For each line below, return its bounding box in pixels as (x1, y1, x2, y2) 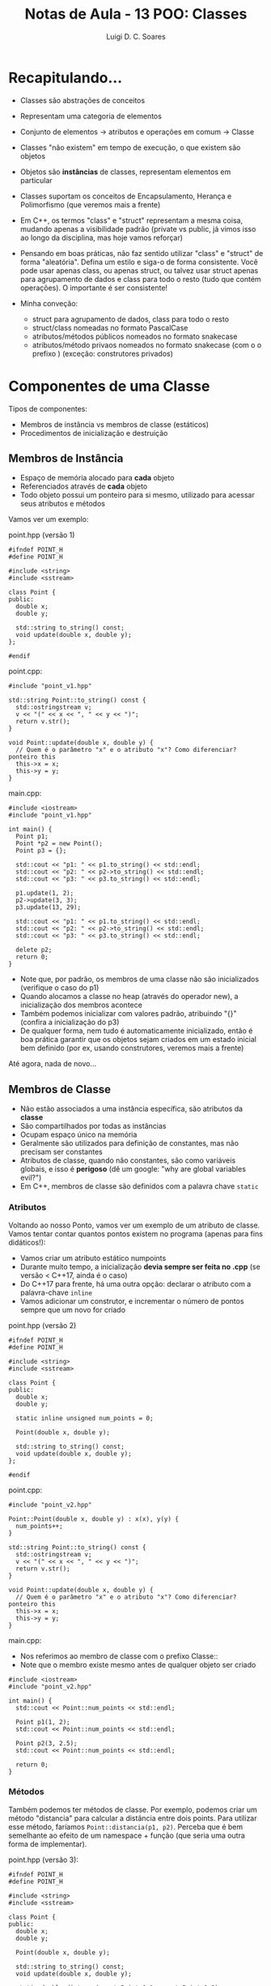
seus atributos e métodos (19, 499, 105, 509)
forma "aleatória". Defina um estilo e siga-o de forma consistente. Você (19, 257, 259, 267)
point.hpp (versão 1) (8, 530, 75, 540)
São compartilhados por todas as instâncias (19, 1121, 167, 1131)
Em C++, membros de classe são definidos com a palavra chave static (19, 1181, 259, 1191)
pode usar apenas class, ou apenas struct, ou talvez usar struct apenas (19, 265, 259, 275)
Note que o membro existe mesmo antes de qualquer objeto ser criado (19, 1659, 256, 1669)
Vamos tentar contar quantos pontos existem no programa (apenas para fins (8, 1228, 263, 1238)
